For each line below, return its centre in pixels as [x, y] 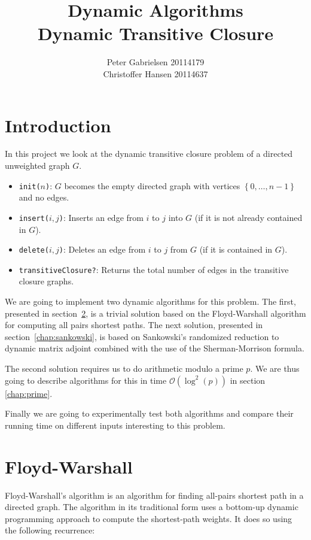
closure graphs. [46, 281]
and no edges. [44, 197]
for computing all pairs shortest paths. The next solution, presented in [134, 325]
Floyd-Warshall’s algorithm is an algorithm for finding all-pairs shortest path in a [154, 495]
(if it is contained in [236, 249]
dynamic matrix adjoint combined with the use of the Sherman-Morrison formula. [155, 348]
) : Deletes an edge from [102, 249]
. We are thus [275, 368]
